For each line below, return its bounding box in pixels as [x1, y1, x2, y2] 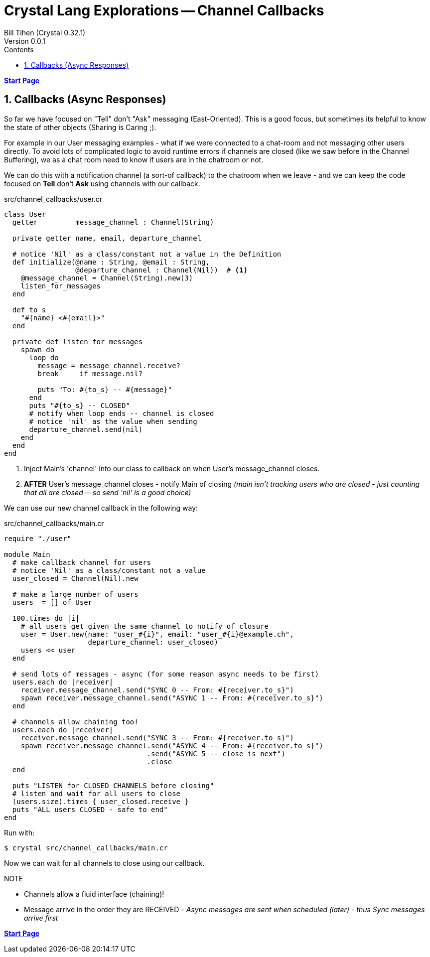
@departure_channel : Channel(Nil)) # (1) [75, 266, 248, 274]
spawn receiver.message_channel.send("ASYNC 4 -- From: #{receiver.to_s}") [20, 741, 323, 750]
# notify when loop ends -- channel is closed [29, 409, 214, 417]
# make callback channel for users [12, 558, 151, 566]
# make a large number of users [12, 590, 139, 598]
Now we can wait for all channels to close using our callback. [4, 858, 205, 867]
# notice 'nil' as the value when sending [29, 417, 197, 425]
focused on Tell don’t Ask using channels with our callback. [4, 179, 200, 188]
